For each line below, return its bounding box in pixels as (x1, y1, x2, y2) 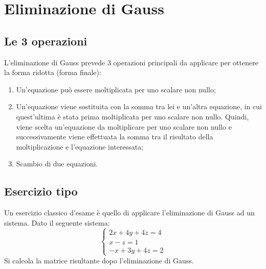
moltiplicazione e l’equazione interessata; (16, 141, 144, 152)
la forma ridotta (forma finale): (4, 67, 101, 78)
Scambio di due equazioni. (16, 158, 98, 169)
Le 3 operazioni (4, 33, 87, 48)
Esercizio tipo (4, 183, 78, 199)
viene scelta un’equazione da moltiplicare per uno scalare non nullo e (16, 121, 232, 132)
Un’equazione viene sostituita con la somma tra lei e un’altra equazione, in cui (16, 101, 262, 112)
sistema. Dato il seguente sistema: (4, 217, 110, 228)
